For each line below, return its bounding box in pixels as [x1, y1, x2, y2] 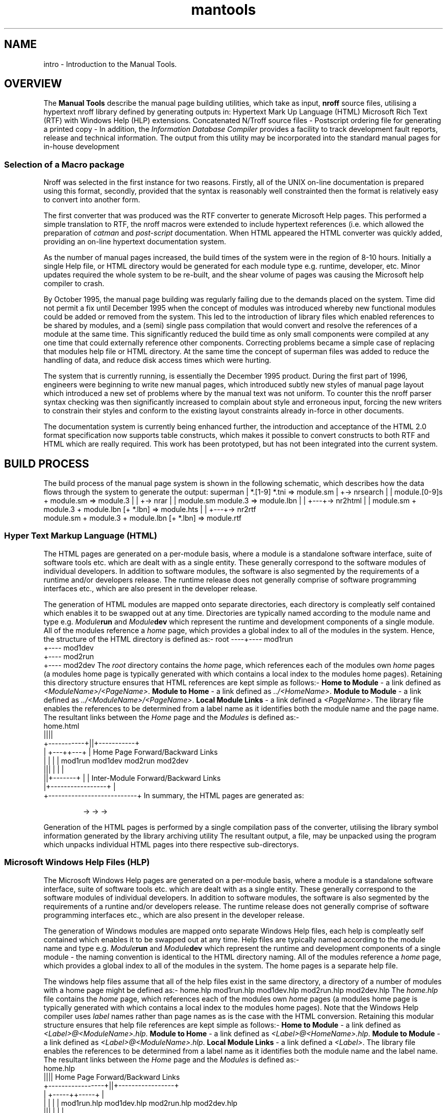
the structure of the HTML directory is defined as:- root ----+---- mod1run [43, 634, 293, 643]
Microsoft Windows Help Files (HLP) [4, 857, 150, 868]
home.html [43, 721, 80, 730]
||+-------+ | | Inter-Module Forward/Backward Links [43, 773, 221, 782]
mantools [191, 1, 256, 18]
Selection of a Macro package [4, 159, 125, 170]
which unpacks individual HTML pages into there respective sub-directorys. [43, 840, 299, 849]
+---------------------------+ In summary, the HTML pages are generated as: [43, 791, 304, 800]
